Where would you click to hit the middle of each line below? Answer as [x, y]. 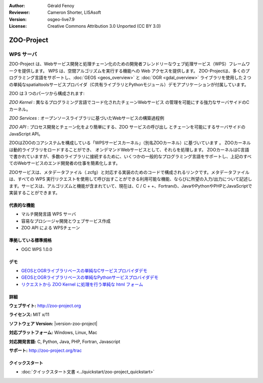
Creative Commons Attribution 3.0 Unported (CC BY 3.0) [104, 26]
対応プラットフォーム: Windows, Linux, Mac [53, 333]
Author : [17, 6]
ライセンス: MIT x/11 [29, 315]
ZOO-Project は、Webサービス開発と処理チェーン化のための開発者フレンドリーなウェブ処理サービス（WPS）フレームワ [130, 64]
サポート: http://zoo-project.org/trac [46, 350]
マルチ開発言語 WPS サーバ [49, 214]
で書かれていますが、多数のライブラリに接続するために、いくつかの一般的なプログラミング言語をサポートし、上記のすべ [130, 156]
